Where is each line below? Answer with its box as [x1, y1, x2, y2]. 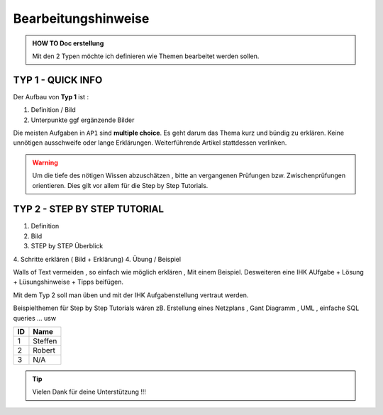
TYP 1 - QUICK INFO [13, 74, 103, 86]
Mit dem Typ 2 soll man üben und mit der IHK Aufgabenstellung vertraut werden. [13, 291, 249, 299]
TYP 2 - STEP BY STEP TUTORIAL [13, 203, 165, 216]
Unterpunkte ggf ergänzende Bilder [30, 116, 135, 124]
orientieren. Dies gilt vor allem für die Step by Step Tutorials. [32, 181, 209, 189]
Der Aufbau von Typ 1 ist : [13, 92, 89, 101]
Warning [32, 158, 58, 167]
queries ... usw [13, 314, 57, 322]
